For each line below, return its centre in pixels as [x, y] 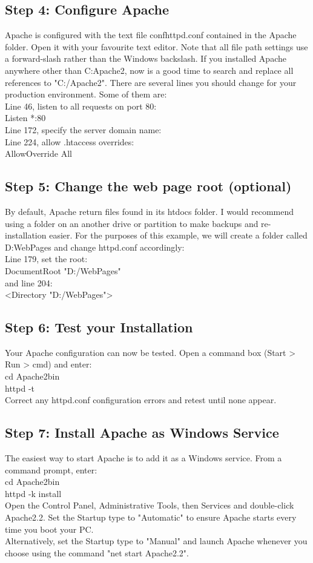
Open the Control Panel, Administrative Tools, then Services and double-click [150, 505]
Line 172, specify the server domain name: [83, 129]
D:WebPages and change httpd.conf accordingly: [95, 247]
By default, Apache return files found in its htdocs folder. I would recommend [149, 211]
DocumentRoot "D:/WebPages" [63, 270]
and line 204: [29, 282]
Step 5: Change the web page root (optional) [148, 186]
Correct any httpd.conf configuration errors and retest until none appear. [141, 400]
